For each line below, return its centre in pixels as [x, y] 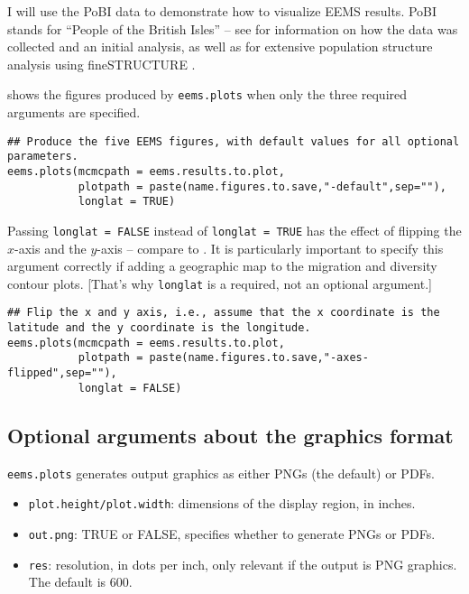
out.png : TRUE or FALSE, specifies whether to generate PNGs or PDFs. [232, 533]
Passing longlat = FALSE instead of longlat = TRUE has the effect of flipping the [234, 230]
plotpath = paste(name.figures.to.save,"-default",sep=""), [262, 186]
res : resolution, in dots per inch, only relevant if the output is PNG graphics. [243, 564]
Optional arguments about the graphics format [230, 435]
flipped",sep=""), [62, 373]
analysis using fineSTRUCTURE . [101, 64]
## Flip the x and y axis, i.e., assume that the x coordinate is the [224, 313]
